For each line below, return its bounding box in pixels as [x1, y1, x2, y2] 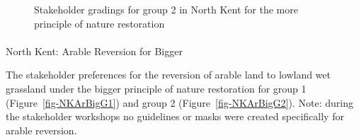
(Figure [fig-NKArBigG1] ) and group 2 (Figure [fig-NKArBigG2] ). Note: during [6, 95, 353, 110]
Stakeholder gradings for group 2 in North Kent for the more [34, 2, 298, 16]
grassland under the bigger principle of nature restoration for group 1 [6, 81, 307, 95]
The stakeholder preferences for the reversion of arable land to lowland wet [6, 67, 331, 82]
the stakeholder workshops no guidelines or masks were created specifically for [6, 109, 344, 124]
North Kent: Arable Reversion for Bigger [6, 43, 183, 58]
